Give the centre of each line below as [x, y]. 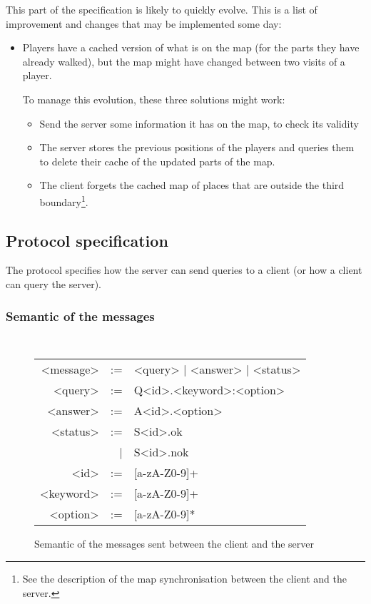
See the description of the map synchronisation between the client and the [184, 579]
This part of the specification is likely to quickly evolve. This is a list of [162, 9]
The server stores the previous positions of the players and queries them [197, 147]
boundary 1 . [64, 200]
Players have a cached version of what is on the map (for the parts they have [191, 47]
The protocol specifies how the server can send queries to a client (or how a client [184, 270]
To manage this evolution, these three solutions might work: [154, 99]
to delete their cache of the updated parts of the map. [157, 161]
